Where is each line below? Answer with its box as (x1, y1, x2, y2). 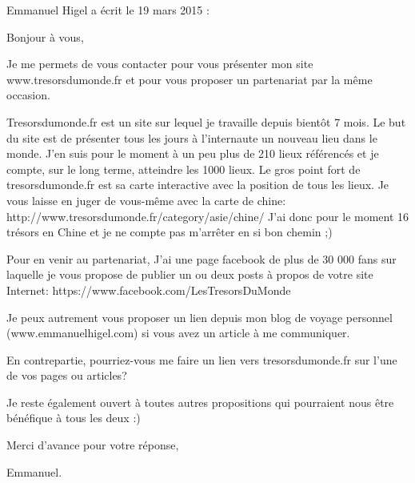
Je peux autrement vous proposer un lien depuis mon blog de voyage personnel (6, 308, 393, 325)
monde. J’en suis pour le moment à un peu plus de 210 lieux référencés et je (6, 145, 379, 162)
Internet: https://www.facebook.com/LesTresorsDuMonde (6, 281, 291, 298)
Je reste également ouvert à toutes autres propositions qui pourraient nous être (6, 393, 394, 410)
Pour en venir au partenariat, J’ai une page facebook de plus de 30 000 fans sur (6, 250, 397, 267)
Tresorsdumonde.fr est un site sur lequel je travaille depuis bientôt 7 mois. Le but (6, 113, 406, 130)
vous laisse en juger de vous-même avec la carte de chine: (6, 191, 286, 208)
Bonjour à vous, (6, 28, 84, 45)
